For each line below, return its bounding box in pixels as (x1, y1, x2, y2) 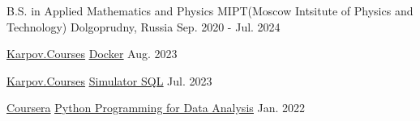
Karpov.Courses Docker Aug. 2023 (6, 45, 178, 62)
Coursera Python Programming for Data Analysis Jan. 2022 (6, 99, 306, 116)
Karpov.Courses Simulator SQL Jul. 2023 (6, 72, 212, 89)
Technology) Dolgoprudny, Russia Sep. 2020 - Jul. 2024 (6, 18, 281, 35)
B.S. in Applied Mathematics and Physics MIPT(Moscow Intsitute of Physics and (6, 2, 414, 19)
